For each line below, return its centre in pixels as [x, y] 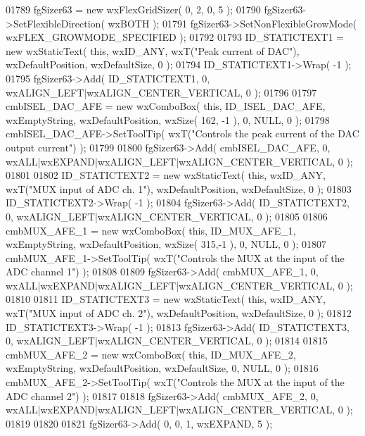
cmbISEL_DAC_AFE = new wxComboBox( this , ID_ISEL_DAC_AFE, [166, 106]
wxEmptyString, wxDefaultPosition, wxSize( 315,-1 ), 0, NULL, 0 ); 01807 [166, 244]
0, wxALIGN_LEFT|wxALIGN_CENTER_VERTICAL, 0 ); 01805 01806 [167, 216]
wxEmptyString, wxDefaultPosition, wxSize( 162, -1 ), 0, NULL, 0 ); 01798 [168, 119]
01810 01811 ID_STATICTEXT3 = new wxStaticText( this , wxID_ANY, [166, 299]
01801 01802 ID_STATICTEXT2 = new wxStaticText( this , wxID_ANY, [166, 175]
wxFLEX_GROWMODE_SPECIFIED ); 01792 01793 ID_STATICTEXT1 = [175, 37]
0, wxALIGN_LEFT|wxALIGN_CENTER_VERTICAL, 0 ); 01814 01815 [167, 341]
